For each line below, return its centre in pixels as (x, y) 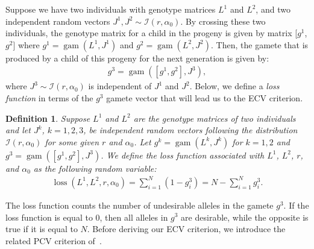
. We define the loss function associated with (183, 155)
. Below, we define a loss (234, 86)
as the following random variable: (95, 168)
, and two (273, 9)
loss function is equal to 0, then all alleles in (87, 217)
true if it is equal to (42, 229)
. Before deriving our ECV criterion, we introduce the (186, 229)
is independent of (120, 86)
